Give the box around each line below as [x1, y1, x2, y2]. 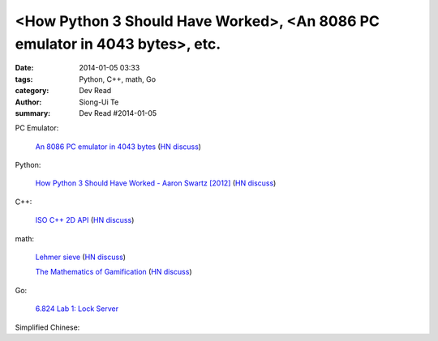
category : [15, 86, 49, 96]
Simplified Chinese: [15, 322, 80, 332]
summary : [15, 108, 51, 117]
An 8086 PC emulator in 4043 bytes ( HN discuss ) [35, 142, 202, 151]
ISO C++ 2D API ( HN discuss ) [35, 215, 135, 225]
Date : [15, 63, 34, 73]
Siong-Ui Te [79, 97, 119, 107]
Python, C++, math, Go [79, 74, 157, 84]
